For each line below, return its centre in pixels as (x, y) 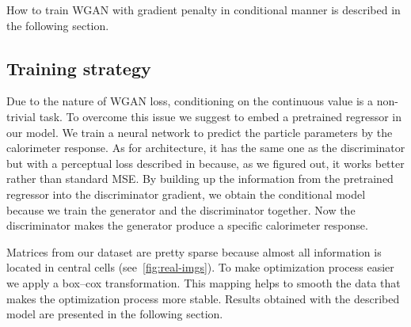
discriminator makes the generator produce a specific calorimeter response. (187, 225)
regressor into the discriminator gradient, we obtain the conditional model (186, 194)
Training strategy (79, 68)
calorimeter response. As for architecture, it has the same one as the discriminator (206, 148)
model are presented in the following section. (115, 314)
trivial (21, 116)
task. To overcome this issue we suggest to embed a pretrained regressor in (220, 116)
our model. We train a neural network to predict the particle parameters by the (200, 132)
